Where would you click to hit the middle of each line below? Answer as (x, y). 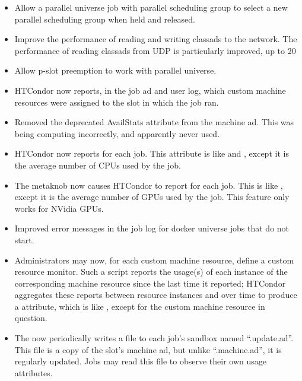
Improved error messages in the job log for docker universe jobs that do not (152, 228)
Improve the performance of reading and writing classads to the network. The (156, 39)
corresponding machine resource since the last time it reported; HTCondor (150, 283)
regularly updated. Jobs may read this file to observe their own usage (140, 361)
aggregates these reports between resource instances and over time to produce (156, 295)
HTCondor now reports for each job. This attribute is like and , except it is (152, 153)
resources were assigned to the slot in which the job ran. (117, 102)
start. (24, 239)
